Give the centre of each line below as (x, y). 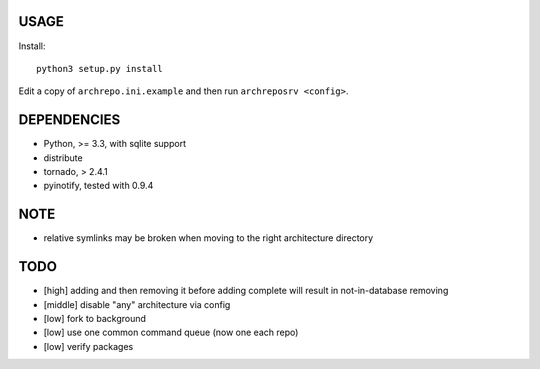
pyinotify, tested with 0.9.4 (98, 186)
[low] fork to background (95, 318)
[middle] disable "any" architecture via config (137, 304)
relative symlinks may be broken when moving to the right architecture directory (208, 238)
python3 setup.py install (100, 68)
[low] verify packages (88, 346)
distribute (63, 157)
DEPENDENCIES (69, 120)
